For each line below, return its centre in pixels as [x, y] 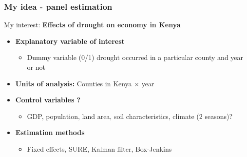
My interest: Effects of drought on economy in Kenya [92, 25]
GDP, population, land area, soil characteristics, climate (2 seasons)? [130, 116]
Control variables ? [48, 100]
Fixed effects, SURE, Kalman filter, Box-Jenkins [99, 148]
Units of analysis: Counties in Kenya [74, 83]
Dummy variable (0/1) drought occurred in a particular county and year [135, 57]
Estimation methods [50, 132]
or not [36, 67]
